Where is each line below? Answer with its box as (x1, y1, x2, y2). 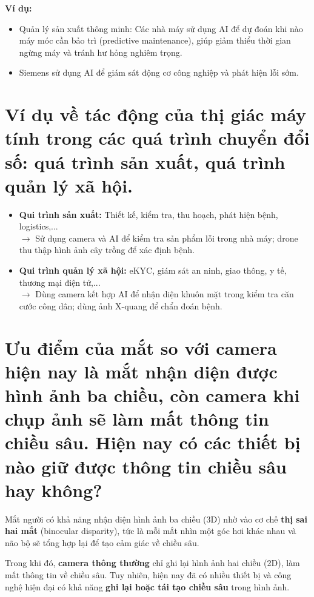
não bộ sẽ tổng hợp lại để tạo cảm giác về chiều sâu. (5, 536, 199, 549)
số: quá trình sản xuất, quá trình (5, 149, 286, 174)
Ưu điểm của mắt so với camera (5, 335, 277, 360)
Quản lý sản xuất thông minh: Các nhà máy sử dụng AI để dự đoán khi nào (19, 22, 303, 35)
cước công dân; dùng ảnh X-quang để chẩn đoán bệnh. (19, 299, 222, 312)
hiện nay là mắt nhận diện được (5, 358, 278, 383)
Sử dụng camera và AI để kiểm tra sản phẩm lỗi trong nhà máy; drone (35, 231, 298, 244)
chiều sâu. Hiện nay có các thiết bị (5, 430, 301, 455)
